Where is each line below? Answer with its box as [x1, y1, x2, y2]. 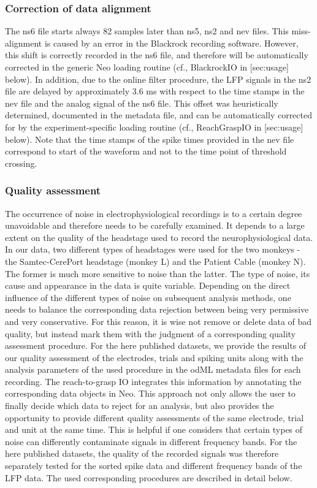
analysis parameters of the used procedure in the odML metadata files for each [5, 363, 301, 376]
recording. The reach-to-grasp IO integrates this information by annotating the [5, 375, 302, 387]
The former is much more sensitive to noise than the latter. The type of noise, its [5, 267, 310, 280]
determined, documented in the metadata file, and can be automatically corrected [5, 109, 313, 121]
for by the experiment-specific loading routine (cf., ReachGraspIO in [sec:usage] [5, 120, 304, 133]
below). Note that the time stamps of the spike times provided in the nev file [5, 132, 294, 145]
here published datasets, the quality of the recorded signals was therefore [5, 447, 279, 460]
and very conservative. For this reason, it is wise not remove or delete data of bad [5, 315, 312, 327]
